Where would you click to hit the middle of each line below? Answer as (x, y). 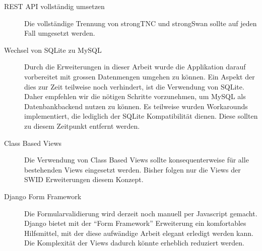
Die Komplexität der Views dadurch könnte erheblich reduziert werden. (134, 243)
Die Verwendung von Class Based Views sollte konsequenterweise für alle (137, 160)
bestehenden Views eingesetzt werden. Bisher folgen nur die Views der (133, 169)
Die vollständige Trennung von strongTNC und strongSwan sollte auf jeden (141, 23)
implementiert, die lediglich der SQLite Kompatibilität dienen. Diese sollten (141, 116)
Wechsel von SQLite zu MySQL (53, 50)
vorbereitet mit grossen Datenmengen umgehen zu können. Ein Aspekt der (140, 76)
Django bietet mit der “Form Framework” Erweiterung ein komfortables (135, 223)
